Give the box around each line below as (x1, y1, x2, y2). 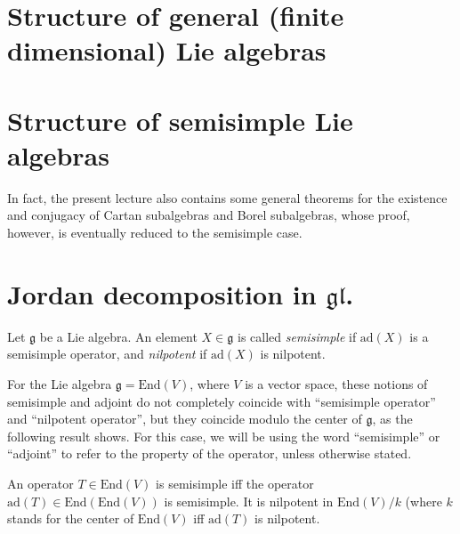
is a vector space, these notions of (245, 374, 428, 392)
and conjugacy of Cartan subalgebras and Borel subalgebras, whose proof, (7, 206, 410, 224)
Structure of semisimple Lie (7, 101, 353, 138)
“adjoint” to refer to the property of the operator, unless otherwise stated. (7, 444, 412, 463)
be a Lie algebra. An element (39, 327, 198, 345)
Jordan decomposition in (7, 275, 317, 311)
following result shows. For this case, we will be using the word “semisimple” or (7, 426, 440, 445)
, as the (372, 409, 413, 428)
